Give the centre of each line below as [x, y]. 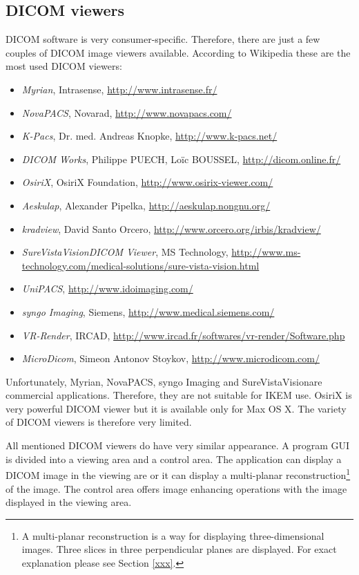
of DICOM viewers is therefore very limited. [99, 422]
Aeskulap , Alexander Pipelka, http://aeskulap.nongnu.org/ [146, 205]
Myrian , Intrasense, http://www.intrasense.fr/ [119, 89]
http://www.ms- [266, 252]
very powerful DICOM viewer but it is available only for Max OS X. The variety [176, 408]
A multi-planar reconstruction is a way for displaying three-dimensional [173, 535]
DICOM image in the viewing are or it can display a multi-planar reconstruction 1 [178, 474]
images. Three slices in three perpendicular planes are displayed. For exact [179, 549]
